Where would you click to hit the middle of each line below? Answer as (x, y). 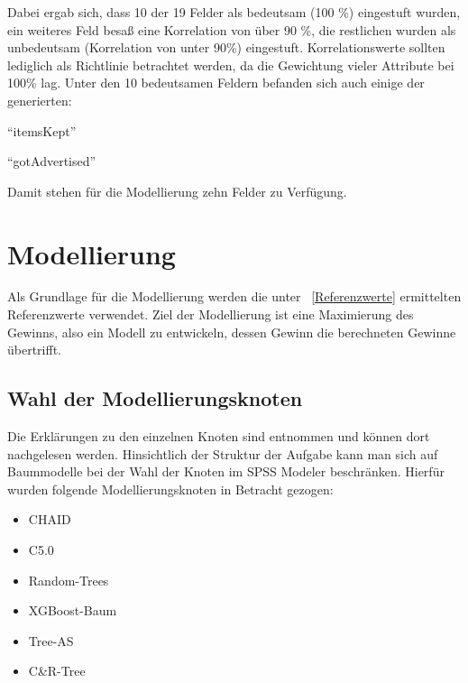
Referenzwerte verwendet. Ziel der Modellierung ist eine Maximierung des (211, 314)
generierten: (40, 100)
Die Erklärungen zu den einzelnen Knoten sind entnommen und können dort (219, 436)
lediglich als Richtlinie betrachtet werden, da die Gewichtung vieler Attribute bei (231, 65)
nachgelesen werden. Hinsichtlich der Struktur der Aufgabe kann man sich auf (223, 453)
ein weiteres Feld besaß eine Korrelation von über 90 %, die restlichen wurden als (232, 29)
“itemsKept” (42, 130)
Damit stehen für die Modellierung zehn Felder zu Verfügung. (177, 191)
